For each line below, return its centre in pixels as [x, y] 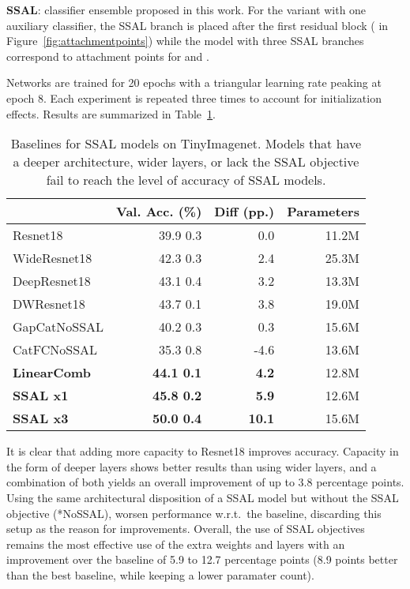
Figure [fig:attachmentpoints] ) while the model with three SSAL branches [185, 41]
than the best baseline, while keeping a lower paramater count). [160, 574]
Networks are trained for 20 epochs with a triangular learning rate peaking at [194, 83]
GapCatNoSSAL [58, 327]
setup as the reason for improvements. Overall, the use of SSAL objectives [186, 529]
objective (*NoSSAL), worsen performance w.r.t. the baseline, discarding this [194, 513]
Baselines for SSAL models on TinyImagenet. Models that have [186, 144]
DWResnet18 [49, 304]
